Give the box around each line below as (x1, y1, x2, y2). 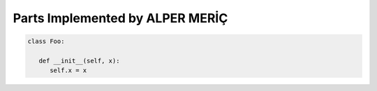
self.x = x (50, 67, 87, 74)
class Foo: (27, 38, 65, 45)
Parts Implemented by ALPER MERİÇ (13, 10, 228, 26)
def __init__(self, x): (38, 56, 120, 65)
